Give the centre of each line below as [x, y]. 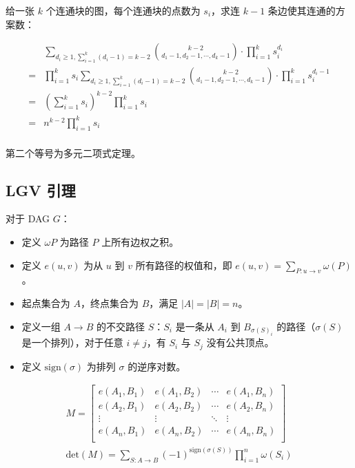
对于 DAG [28, 219]
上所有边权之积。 [140, 242]
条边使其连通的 [302, 10]
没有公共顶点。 [240, 342]
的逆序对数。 [157, 366]
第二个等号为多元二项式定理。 [73, 152]
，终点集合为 [109, 303]
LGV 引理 [41, 190]
